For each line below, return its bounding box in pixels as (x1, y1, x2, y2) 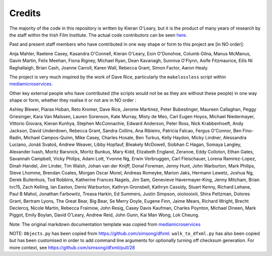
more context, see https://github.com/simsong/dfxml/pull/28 (9, 244, 135, 250)
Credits (9, 8, 41, 19)
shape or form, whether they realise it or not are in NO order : (9, 97, 137, 103)
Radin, (9, 135, 23, 141)
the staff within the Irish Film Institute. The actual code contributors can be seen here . (9, 32, 187, 38)
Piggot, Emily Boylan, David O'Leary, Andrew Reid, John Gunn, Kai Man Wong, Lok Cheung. (9, 212, 199, 218)
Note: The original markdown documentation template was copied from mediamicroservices (9, 221, 201, 227)
